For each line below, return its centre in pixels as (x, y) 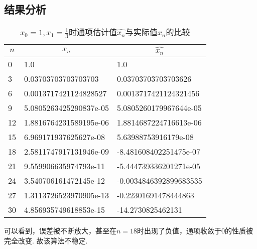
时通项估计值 (93, 32)
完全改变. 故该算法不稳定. (46, 240)
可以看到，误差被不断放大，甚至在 (60, 231)
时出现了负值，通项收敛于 (179, 231)
